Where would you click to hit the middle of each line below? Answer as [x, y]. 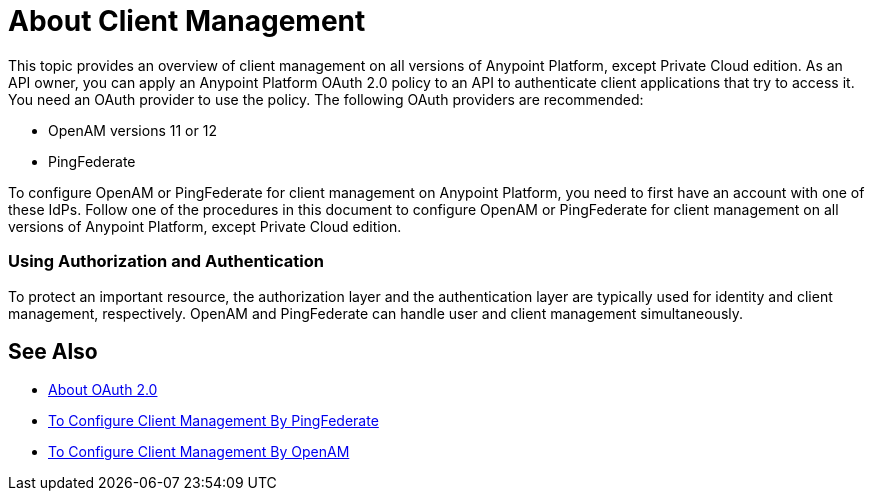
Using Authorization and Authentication [166, 261]
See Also [53, 351]
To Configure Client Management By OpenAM [199, 452]
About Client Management [187, 21]
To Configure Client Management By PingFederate [213, 421]
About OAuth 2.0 [103, 390]
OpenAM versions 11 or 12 [132, 130]
